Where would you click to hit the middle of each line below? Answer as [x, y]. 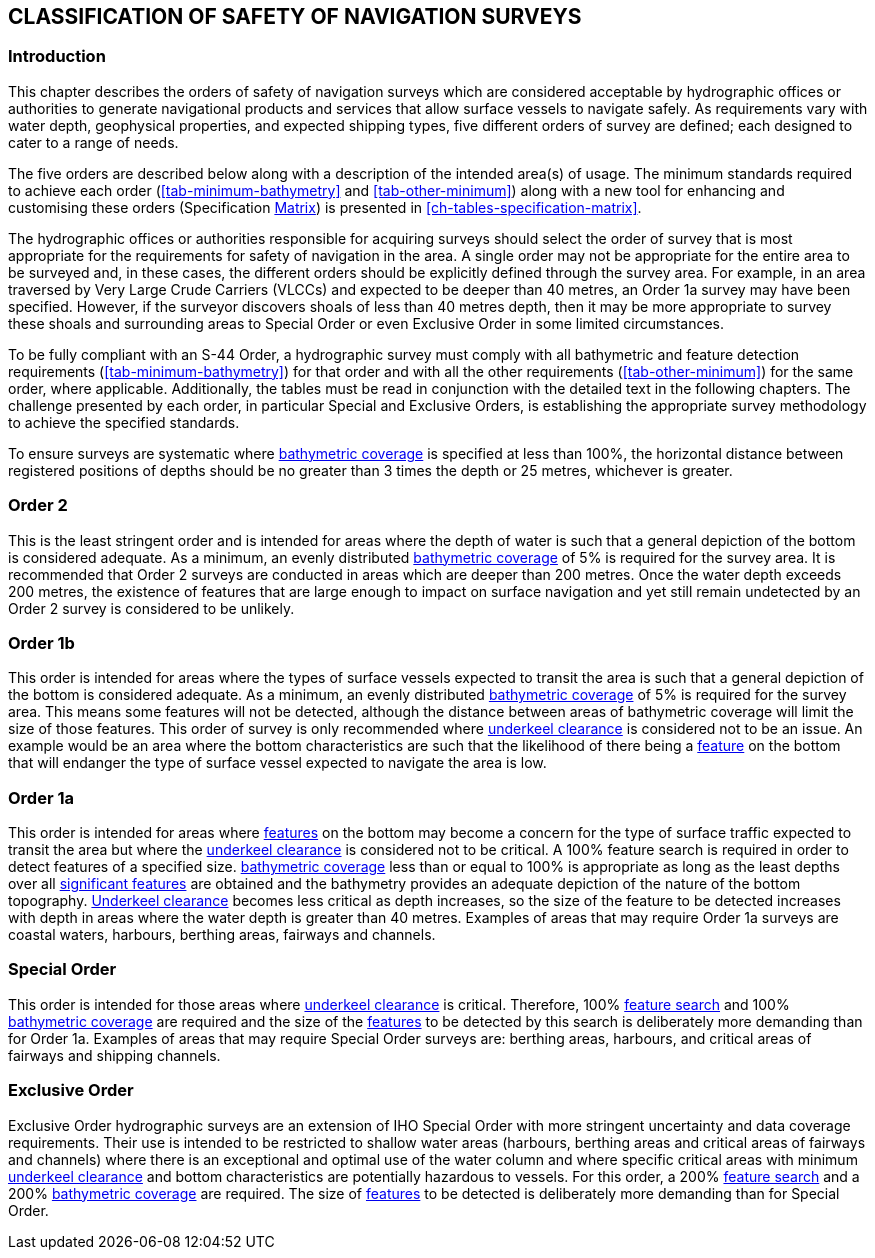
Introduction [57, 56]
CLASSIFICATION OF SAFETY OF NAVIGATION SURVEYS [295, 16]
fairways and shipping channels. [114, 1055]
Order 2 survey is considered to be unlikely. [151, 608]
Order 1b [41, 642]
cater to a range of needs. [93, 142]
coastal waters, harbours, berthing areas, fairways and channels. [222, 935]
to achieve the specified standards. [124, 422]
